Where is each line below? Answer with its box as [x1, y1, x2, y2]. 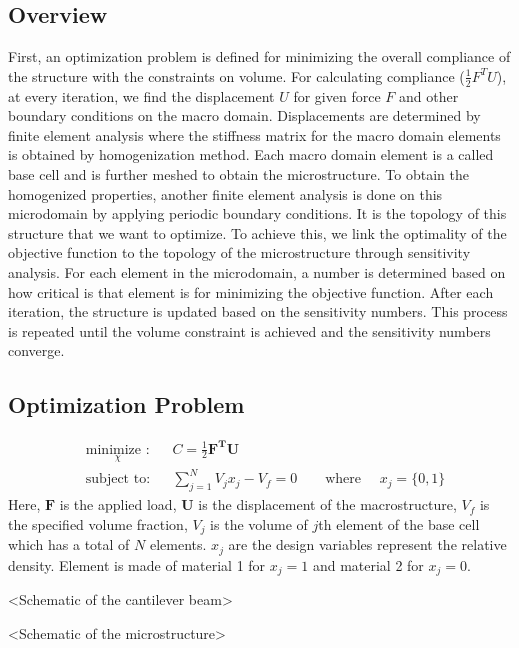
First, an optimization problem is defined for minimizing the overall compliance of [8, 46, 511, 67]
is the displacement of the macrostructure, [198, 494, 457, 515]
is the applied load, [59, 494, 177, 515]
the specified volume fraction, [8, 513, 188, 534]
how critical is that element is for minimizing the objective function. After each [8, 281, 494, 302]
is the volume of [210, 513, 308, 534]
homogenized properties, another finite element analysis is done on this [8, 183, 443, 204]
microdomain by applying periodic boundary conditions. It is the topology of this [8, 203, 507, 224]
